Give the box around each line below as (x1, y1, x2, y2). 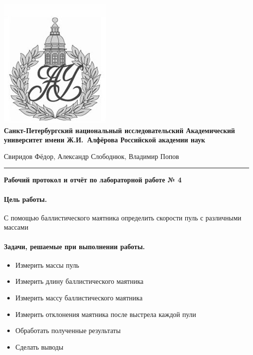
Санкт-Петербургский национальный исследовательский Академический (4, 125, 235, 135)
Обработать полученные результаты (15, 325, 121, 335)
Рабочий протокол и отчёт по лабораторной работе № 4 (4, 175, 182, 185)
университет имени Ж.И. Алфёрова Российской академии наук (4, 135, 205, 145)
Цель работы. (4, 194, 47, 204)
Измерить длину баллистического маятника (15, 276, 144, 286)
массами (4, 222, 29, 232)
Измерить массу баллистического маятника (15, 292, 143, 302)
